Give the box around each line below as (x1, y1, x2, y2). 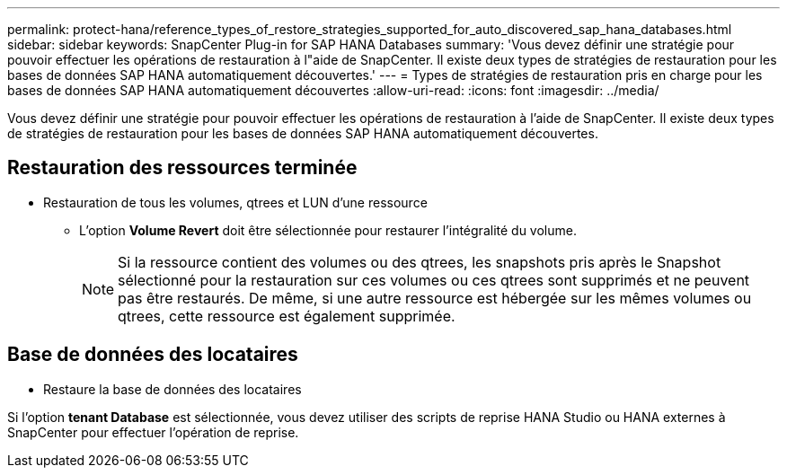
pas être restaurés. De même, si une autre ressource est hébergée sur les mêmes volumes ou (118, 288, 752, 307)
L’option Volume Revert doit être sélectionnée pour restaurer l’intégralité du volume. (79, 222, 577, 238)
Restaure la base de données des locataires (43, 381, 302, 397)
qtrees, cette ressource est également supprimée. (118, 306, 455, 325)
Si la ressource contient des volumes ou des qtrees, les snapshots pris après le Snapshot (118, 252, 721, 271)
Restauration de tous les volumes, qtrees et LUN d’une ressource (43, 194, 428, 210)
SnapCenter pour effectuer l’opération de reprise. (7, 424, 299, 440)
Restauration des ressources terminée (7, 156, 358, 180)
